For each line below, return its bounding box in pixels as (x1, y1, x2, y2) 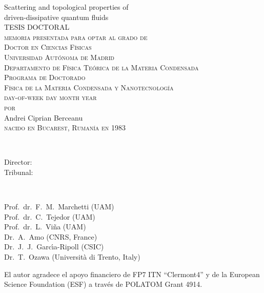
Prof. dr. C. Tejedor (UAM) (4, 211, 95, 222)
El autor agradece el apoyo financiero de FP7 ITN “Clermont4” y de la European (4, 268, 260, 279)
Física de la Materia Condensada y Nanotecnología (4, 82, 174, 92)
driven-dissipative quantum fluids (4, 11, 109, 22)
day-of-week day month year (4, 92, 97, 103)
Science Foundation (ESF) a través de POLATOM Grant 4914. (4, 279, 202, 289)
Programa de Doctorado (4, 72, 86, 83)
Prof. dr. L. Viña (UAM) (4, 221, 86, 232)
